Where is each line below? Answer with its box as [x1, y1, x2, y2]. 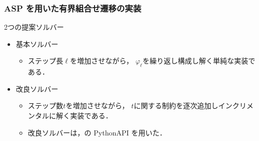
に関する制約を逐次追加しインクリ [133, 100, 246, 111]
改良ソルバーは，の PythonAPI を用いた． [28, 127, 166, 137]
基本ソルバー [16, 38, 58, 49]
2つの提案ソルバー [4, 22, 64, 32]
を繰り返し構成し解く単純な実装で [142, 55, 255, 66]
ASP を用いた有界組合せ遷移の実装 [4, 2, 141, 14]
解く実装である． [56, 110, 113, 120]
